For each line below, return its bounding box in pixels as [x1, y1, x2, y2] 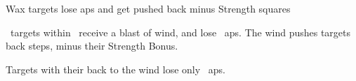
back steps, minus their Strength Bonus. [6, 38, 178, 53]
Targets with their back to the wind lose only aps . [6, 61, 225, 76]
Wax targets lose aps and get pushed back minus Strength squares [6, 1, 291, 15]
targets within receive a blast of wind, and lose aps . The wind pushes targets [10, 24, 351, 39]
